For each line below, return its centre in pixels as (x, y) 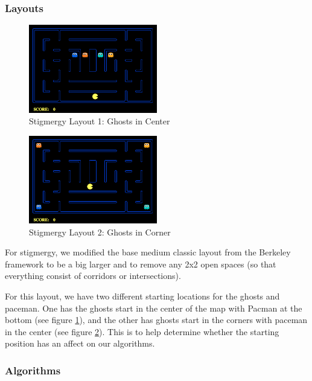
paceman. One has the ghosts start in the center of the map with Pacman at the (154, 308)
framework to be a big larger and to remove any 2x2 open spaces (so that (141, 264)
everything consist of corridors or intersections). (93, 276)
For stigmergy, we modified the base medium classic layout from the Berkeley (148, 252)
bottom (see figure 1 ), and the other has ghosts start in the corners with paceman (156, 320)
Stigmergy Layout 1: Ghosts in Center (100, 121)
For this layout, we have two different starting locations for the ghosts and (142, 296)
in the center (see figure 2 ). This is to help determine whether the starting (142, 331)
